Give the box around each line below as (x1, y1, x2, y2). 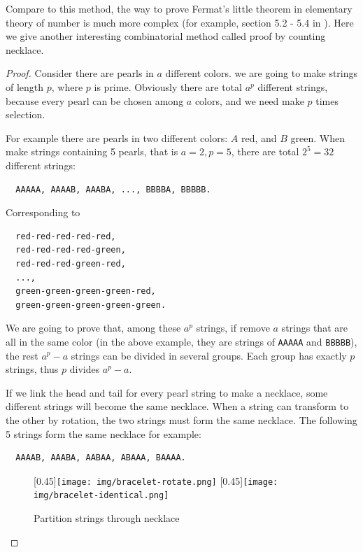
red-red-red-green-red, (15, 258, 126, 269)
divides (69, 362, 100, 376)
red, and (241, 130, 277, 145)
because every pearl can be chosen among (6, 93, 184, 108)
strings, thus (6, 362, 59, 376)
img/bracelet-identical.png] (34, 490, 169, 501)
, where (51, 79, 83, 94)
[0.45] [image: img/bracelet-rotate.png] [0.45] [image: (34, 473, 278, 488)
